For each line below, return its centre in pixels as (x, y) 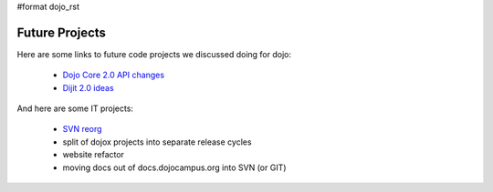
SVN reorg (82, 129)
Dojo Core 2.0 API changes (113, 75)
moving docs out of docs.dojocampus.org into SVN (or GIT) (174, 167)
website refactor (94, 155)
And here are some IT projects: (75, 108)
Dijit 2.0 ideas (88, 87)
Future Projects (62, 32)
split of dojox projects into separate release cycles (157, 142)
